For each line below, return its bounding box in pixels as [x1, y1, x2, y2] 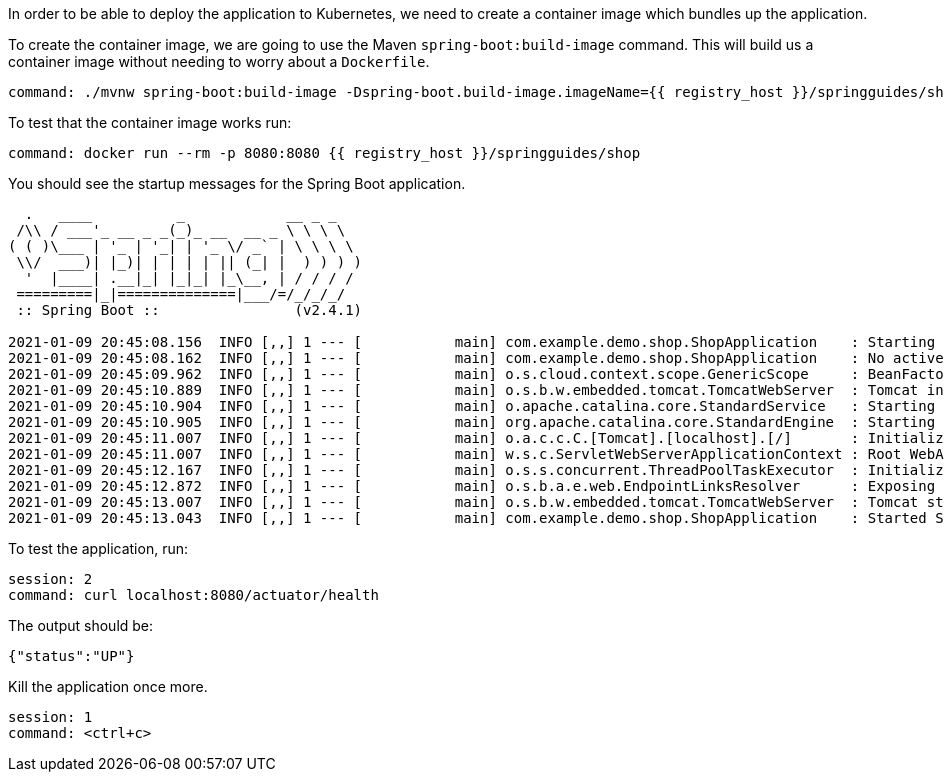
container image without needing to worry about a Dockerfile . [8, 53, 430, 70]
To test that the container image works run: [8, 114, 292, 131]
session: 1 [8, 709, 93, 725]
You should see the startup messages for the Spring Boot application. [8, 175, 466, 192]
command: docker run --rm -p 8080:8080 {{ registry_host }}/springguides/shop [8, 145, 641, 161]
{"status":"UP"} [8, 648, 135, 664]
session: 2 [8, 571, 93, 587]
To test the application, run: [8, 540, 188, 557]
